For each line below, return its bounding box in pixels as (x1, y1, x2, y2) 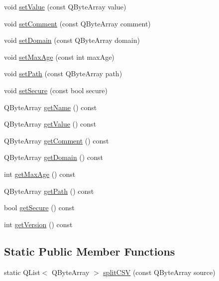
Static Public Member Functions (4, 243, 175, 259)
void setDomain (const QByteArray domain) (4, 35, 140, 45)
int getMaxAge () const (4, 168, 76, 179)
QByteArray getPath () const (4, 185, 94, 196)
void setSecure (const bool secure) (4, 85, 108, 95)
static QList (4, 267, 40, 277)
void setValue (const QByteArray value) (4, 1, 126, 11)
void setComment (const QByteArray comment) (4, 18, 151, 28)
